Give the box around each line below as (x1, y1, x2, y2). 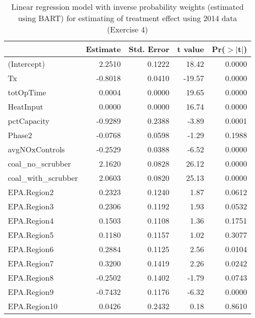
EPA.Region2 (8, 186, 54, 198)
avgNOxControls (8, 144, 65, 155)
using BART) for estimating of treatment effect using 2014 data (18, 12, 237, 24)
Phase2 (8, 129, 32, 141)
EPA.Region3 (8, 201, 54, 212)
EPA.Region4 (8, 215, 54, 226)
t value (177, 43, 204, 55)
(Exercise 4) (107, 24, 148, 35)
